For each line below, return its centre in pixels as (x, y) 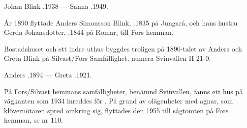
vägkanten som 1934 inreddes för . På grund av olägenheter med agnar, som (119, 101)
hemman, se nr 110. (33, 120)
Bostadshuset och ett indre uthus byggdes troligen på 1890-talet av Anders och (123, 48)
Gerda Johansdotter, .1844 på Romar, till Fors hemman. (89, 32)
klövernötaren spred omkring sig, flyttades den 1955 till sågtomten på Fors (116, 110)
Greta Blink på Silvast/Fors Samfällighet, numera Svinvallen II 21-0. (108, 58)
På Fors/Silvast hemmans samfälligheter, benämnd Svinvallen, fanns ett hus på (123, 91)
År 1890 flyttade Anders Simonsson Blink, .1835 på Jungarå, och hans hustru (121, 22)
